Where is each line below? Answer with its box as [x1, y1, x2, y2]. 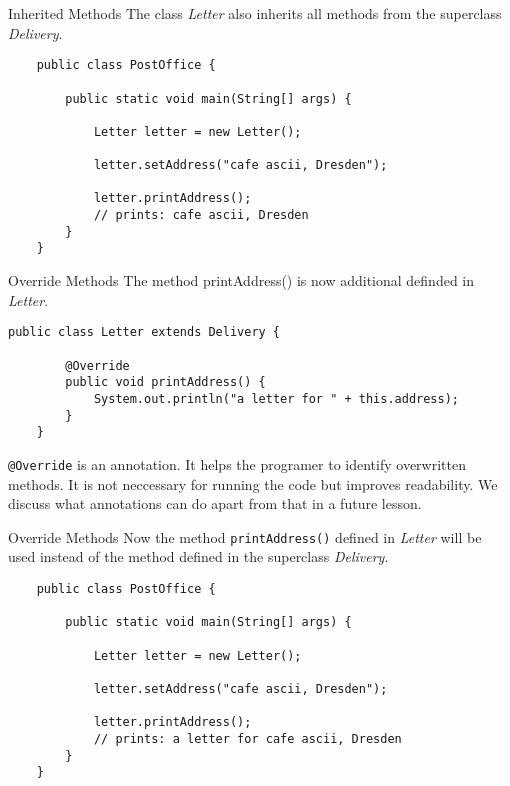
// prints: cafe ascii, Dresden [93, 208, 309, 223]
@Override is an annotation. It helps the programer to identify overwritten [8, 453, 466, 474]
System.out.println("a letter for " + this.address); [93, 391, 460, 406]
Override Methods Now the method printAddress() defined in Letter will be [8, 526, 482, 547]
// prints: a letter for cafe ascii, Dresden [93, 731, 402, 746]
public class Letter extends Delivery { [8, 325, 281, 340]
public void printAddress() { [65, 375, 266, 390]
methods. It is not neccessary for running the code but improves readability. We [8, 473, 498, 494]
